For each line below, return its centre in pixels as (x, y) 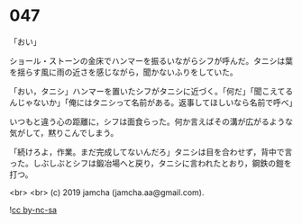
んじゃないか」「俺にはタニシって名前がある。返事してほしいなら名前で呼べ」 (153, 102)
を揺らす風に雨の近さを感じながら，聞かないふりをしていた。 (124, 72)
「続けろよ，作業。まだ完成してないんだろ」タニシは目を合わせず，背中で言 (151, 152)
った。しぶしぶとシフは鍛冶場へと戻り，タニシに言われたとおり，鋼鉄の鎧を (151, 163)
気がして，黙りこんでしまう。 (64, 132)
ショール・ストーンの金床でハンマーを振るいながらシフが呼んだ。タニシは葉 (151, 60)
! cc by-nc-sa (33, 210)
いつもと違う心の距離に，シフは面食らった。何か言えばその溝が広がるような (151, 121)
